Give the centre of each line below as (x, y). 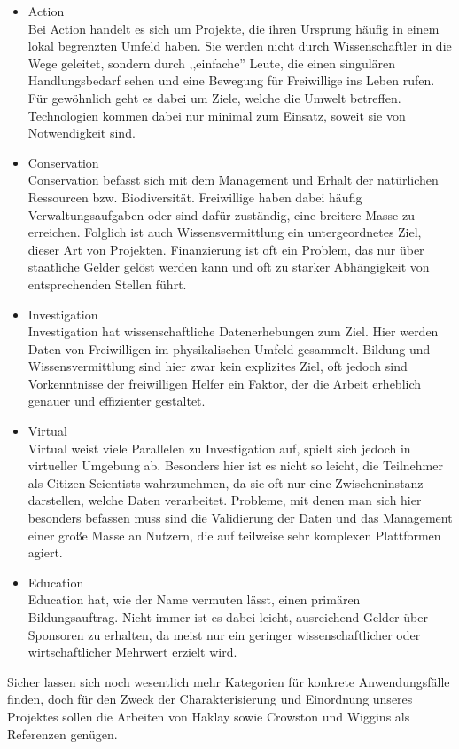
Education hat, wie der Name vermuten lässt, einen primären (194, 599)
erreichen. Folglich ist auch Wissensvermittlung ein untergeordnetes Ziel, (225, 232)
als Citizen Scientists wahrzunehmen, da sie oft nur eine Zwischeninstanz (226, 482)
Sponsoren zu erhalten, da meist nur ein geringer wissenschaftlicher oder (224, 634)
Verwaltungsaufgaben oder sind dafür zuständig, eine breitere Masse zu (221, 214)
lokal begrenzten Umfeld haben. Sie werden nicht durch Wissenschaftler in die (240, 46)
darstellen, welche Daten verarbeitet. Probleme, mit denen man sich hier (225, 500)
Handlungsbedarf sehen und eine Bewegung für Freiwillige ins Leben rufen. (231, 80)
